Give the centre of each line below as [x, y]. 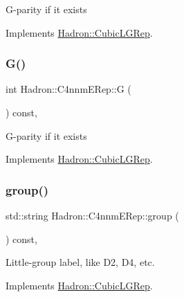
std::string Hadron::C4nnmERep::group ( [92, 215]
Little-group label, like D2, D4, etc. [80, 262]
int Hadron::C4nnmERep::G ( [68, 89]
